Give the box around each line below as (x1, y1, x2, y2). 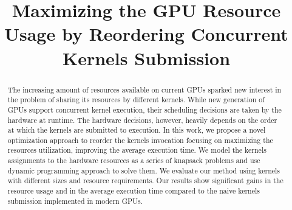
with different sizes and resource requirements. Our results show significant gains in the (7, 175, 284, 186)
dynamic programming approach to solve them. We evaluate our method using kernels (7, 165, 280, 175)
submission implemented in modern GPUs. (7, 195, 143, 206)
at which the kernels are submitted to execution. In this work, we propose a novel (7, 125, 266, 135)
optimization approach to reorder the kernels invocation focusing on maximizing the (7, 135, 273, 145)
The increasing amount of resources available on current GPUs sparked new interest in (7, 84, 282, 94)
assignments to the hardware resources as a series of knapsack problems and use (7, 155, 260, 166)
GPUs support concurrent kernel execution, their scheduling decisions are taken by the (7, 104, 282, 114)
